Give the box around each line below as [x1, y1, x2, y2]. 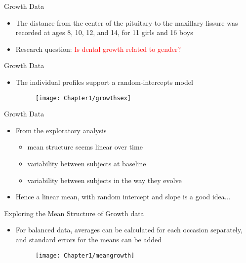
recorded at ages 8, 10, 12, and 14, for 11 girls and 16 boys [15, 27, 193, 38]
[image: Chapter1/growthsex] [35, 94, 131, 102]
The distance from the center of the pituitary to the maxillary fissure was [15, 17, 238, 28]
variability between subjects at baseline [27, 158, 146, 168]
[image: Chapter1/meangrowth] [35, 252, 135, 259]
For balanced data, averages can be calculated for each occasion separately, [15, 225, 243, 235]
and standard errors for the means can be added [15, 234, 162, 244]
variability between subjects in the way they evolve [27, 175, 182, 185]
